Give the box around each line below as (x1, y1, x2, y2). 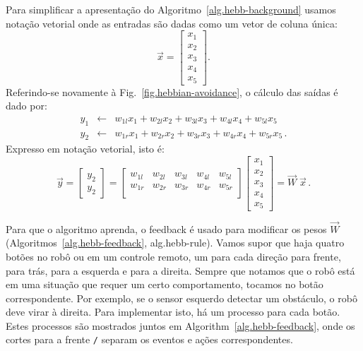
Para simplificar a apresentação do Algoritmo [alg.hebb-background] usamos (6, 2, 336, 16)
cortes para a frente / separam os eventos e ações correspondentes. (6, 332, 293, 347)
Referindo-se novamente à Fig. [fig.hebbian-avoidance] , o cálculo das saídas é (6, 84, 338, 99)
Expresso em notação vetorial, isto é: (6, 141, 165, 156)
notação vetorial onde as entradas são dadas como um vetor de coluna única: (6, 16, 338, 30)
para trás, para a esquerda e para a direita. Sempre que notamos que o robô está (6, 263, 355, 278)
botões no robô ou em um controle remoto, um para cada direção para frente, (6, 249, 341, 263)
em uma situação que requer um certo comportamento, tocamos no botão (6, 277, 323, 292)
